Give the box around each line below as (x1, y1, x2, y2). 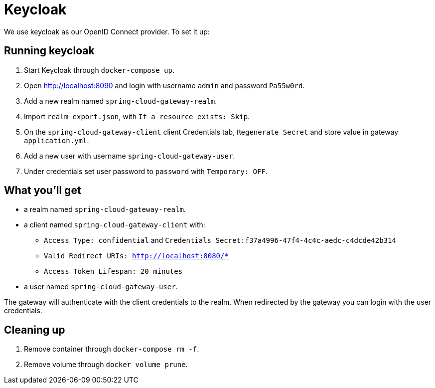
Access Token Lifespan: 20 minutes (44, 267, 183, 276)
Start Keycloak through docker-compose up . (24, 65, 174, 74)
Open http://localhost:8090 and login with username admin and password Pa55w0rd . (24, 81, 305, 90)
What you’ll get (4, 184, 81, 197)
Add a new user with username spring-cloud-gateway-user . (24, 151, 235, 160)
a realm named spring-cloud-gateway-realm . (24, 205, 186, 214)
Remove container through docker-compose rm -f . (24, 345, 199, 354)
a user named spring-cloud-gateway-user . (24, 282, 178, 291)
